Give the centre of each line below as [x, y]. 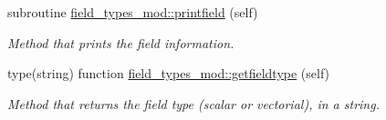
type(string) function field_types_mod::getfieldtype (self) [169, 73]
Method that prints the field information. [121, 42]
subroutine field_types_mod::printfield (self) [133, 12]
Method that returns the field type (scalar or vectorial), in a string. [193, 103]
